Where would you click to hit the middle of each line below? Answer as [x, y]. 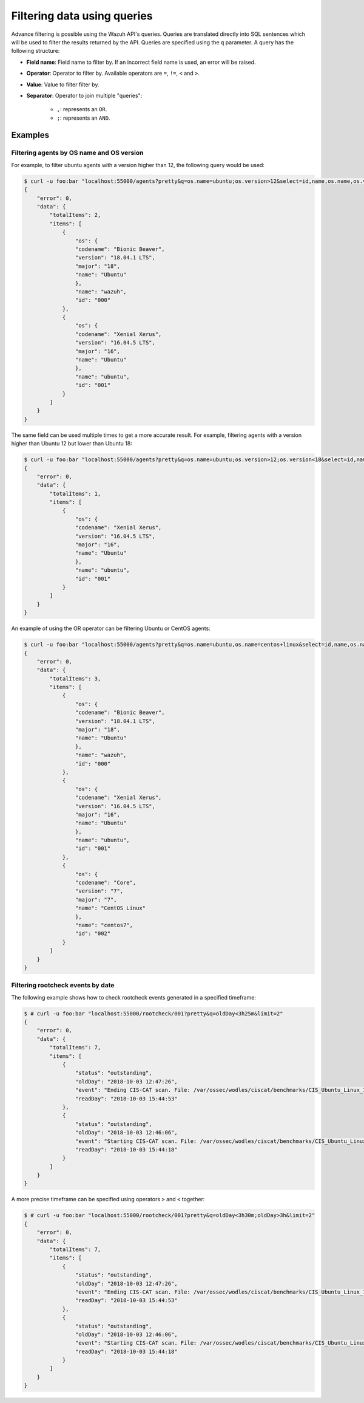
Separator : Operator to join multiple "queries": [84, 95]
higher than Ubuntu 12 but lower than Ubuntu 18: [72, 444]
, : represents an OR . [82, 109]
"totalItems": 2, [75, 215]
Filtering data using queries [82, 16]
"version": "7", [99, 891]
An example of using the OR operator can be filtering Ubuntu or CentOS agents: [111, 628]
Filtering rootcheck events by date [63, 986]
